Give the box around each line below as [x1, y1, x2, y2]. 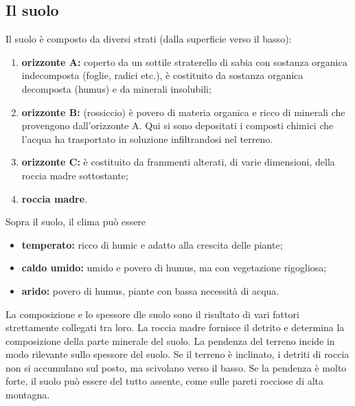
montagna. [5, 387, 50, 402]
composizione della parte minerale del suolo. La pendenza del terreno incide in [5, 333, 335, 348]
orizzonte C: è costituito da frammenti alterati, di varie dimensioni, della [21, 155, 335, 169]
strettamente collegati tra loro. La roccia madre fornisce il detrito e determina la [5, 320, 345, 335]
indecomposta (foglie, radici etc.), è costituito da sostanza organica [21, 68, 304, 82]
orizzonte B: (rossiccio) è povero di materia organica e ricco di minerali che [21, 104, 345, 119]
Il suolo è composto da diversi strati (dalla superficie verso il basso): [5, 32, 292, 46]
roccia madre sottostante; [21, 168, 128, 182]
